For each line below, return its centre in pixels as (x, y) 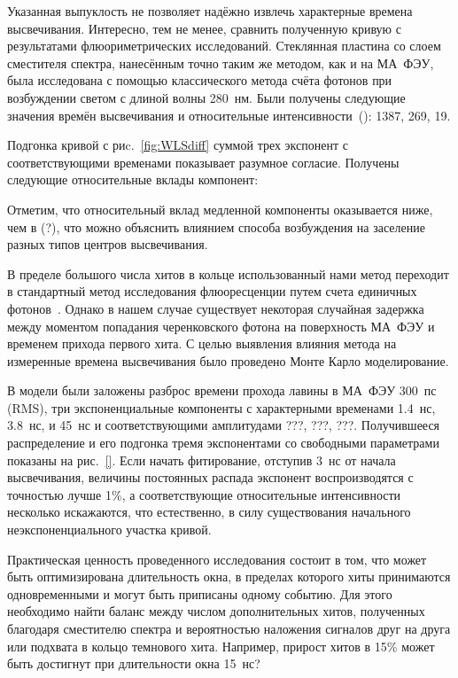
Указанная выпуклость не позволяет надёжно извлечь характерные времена (210, 11)
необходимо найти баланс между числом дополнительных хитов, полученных (216, 611)
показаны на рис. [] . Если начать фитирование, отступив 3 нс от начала (202, 460)
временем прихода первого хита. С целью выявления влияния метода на (202, 343)
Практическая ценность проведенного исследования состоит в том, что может (217, 559)
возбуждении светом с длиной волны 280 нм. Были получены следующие (206, 97)
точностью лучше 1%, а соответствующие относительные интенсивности (204, 494)
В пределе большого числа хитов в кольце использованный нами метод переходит (228, 273)
